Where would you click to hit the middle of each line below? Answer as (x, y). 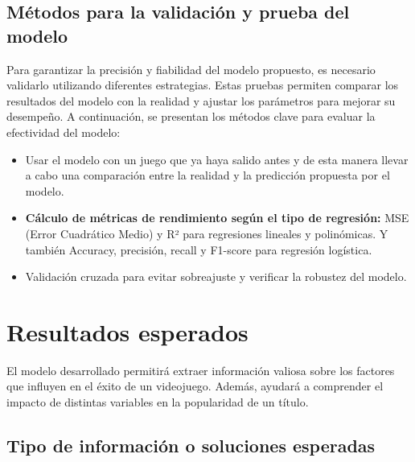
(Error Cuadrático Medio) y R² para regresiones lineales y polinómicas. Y (207, 233)
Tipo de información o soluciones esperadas (191, 445)
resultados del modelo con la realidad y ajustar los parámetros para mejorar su (201, 100)
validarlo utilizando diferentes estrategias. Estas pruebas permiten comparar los (203, 85)
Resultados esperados (127, 331)
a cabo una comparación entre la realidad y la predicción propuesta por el (207, 175)
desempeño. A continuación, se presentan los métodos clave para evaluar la (191, 116)
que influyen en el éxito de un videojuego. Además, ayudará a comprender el (195, 386)
